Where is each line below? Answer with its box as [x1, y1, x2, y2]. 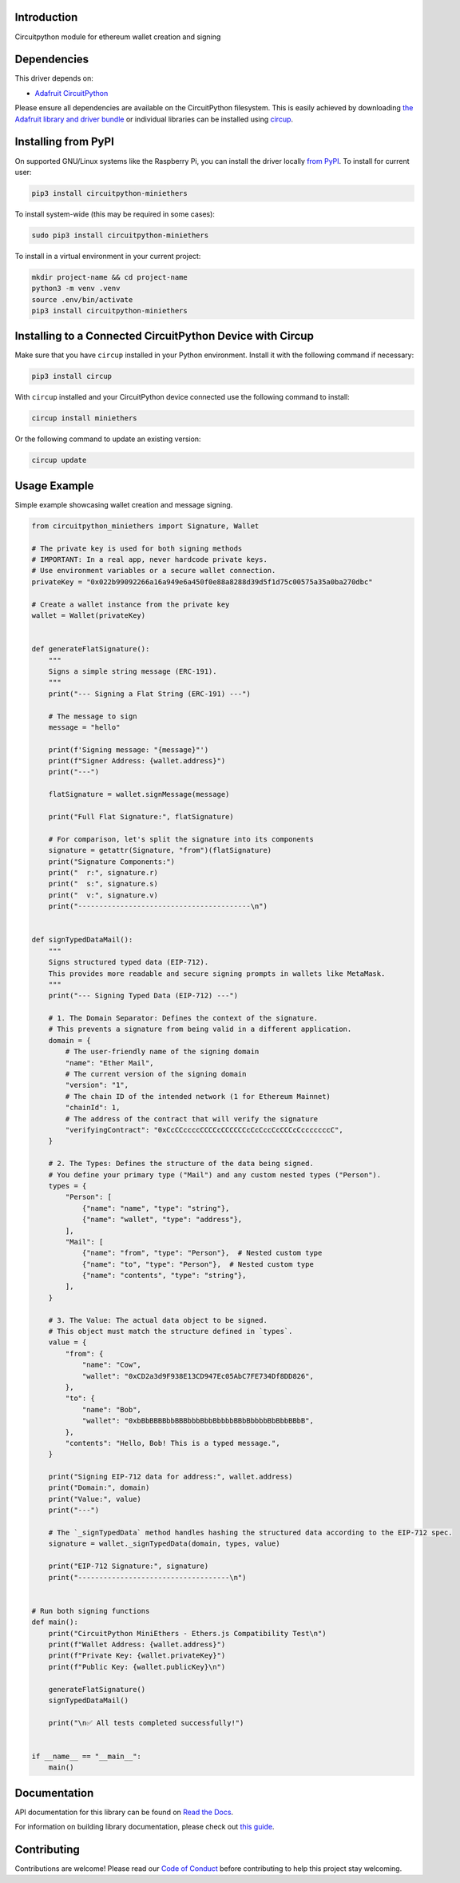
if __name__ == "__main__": [31, 1751, 141, 1761]
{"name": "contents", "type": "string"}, [81, 1271, 247, 1280]
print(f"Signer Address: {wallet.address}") [48, 756, 226, 766]
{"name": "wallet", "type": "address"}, [81, 1215, 243, 1224]
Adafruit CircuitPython [34, 88, 109, 98]
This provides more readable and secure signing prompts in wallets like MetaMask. [48, 969, 386, 978]
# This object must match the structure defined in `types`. [48, 1327, 293, 1336]
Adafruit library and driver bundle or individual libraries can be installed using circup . [14, 114, 294, 124]
